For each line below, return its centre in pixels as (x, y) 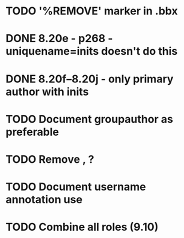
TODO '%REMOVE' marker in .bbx (92, 11)
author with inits (47, 92)
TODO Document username (76, 187)
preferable (32, 132)
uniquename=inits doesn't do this (92, 51)
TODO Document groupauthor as (90, 119)
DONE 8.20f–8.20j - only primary (90, 79)
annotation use (44, 200)
